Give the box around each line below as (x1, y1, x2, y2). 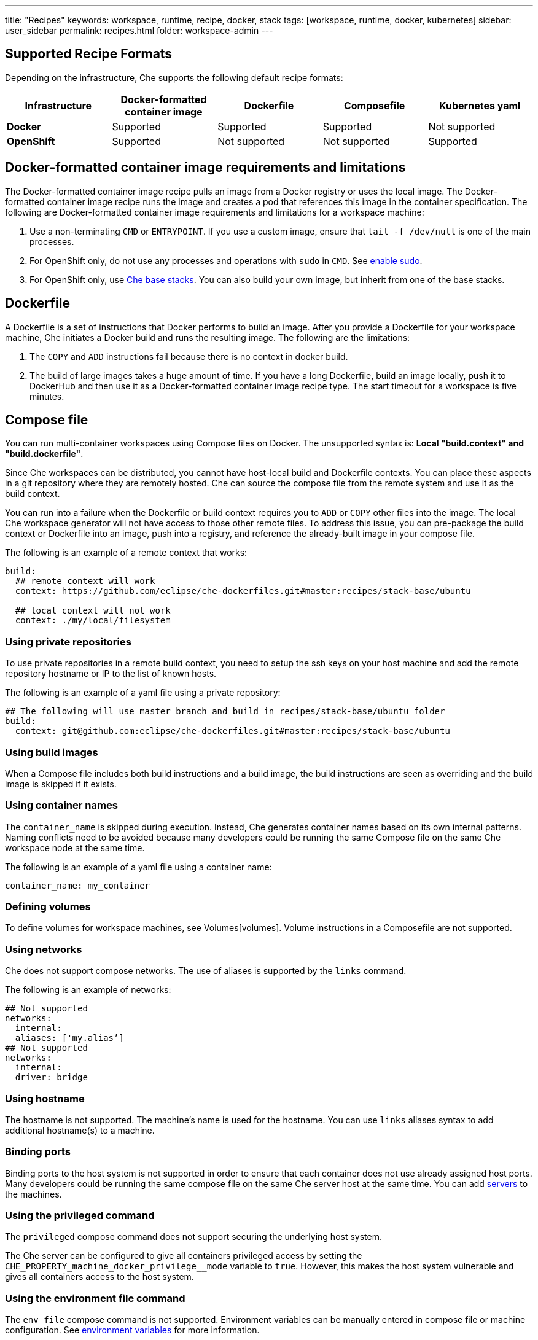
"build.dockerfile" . (5, 448, 84, 459)
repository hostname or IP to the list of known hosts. (5, 668, 217, 679)
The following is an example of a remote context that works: (5, 547, 248, 558)
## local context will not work (15, 606, 171, 616)
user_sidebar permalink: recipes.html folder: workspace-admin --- (5, 25, 273, 36)
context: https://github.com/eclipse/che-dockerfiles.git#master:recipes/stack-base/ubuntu (15, 586, 471, 596)
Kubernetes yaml (439, 99, 521, 112)
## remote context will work (15, 576, 155, 586)
